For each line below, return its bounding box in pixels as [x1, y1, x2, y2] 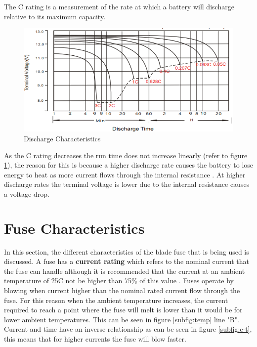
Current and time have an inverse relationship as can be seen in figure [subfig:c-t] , [4, 324, 252, 334]
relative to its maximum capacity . [4, 11, 106, 21]
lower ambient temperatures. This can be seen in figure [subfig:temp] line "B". [4, 314, 239, 324]
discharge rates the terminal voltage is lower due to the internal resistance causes [4, 179, 250, 189]
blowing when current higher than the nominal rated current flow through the [4, 285, 240, 295]
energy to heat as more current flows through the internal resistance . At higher [4, 169, 246, 179]
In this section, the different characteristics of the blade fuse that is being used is [4, 246, 249, 257]
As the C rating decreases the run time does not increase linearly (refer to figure [4, 150, 248, 160]
